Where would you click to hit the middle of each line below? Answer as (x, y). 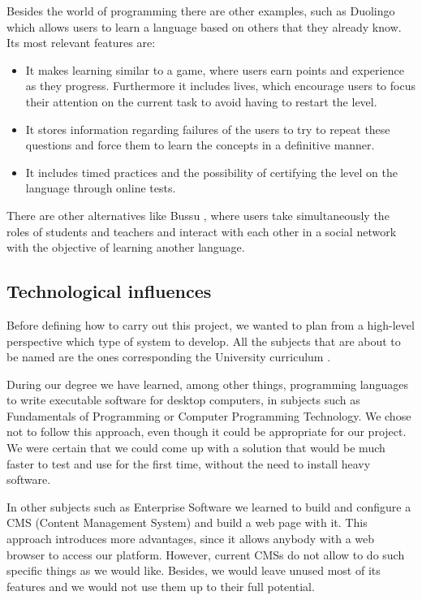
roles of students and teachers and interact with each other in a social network (202, 231)
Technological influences (109, 291)
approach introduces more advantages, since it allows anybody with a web (191, 539)
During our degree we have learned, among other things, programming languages (207, 384)
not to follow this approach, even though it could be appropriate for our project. (207, 432)
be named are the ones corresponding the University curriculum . (169, 357)
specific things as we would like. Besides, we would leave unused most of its (194, 570)
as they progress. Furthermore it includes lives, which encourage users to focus (220, 86)
